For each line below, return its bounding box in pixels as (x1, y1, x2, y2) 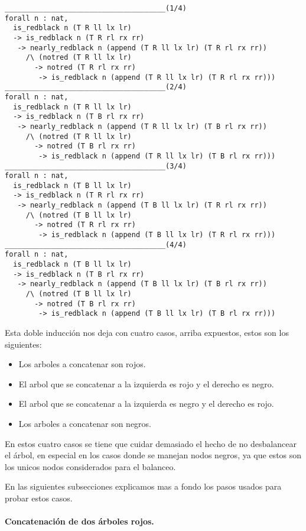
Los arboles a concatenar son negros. (18, 417, 152, 429)
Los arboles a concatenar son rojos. (18, 358, 146, 370)
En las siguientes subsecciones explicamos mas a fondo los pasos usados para (5, 480, 282, 493)
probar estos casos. (5, 491, 73, 504)
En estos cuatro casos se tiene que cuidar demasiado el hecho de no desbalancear (5, 437, 297, 449)
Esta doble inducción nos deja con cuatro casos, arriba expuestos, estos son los (5, 326, 289, 338)
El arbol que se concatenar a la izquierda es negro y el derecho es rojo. (18, 397, 274, 410)
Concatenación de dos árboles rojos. (5, 515, 154, 527)
